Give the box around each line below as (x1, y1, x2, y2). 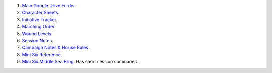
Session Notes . (22, 37, 53, 43)
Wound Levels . (22, 30, 53, 37)
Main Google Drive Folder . (22, 3, 76, 8)
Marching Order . (22, 24, 56, 30)
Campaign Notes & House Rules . (22, 45, 90, 51)
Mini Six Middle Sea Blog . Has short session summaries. (22, 59, 139, 65)
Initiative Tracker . (22, 16, 58, 22)
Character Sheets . (22, 10, 60, 16)
